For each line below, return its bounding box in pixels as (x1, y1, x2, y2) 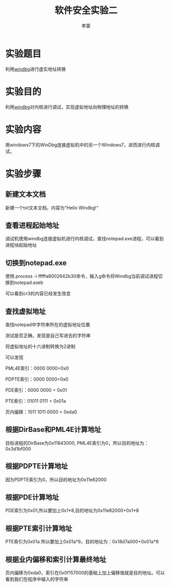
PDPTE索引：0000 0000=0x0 (5, 376, 69, 382)
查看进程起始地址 (5, 221, 59, 230)
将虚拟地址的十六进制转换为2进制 (5, 344, 76, 349)
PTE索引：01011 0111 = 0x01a (5, 398, 66, 404)
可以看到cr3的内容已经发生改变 (5, 291, 71, 297)
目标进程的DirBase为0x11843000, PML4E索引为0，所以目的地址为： (5, 440, 149, 446)
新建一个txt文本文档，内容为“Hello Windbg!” (5, 204, 99, 211)
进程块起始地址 (5, 242, 37, 248)
